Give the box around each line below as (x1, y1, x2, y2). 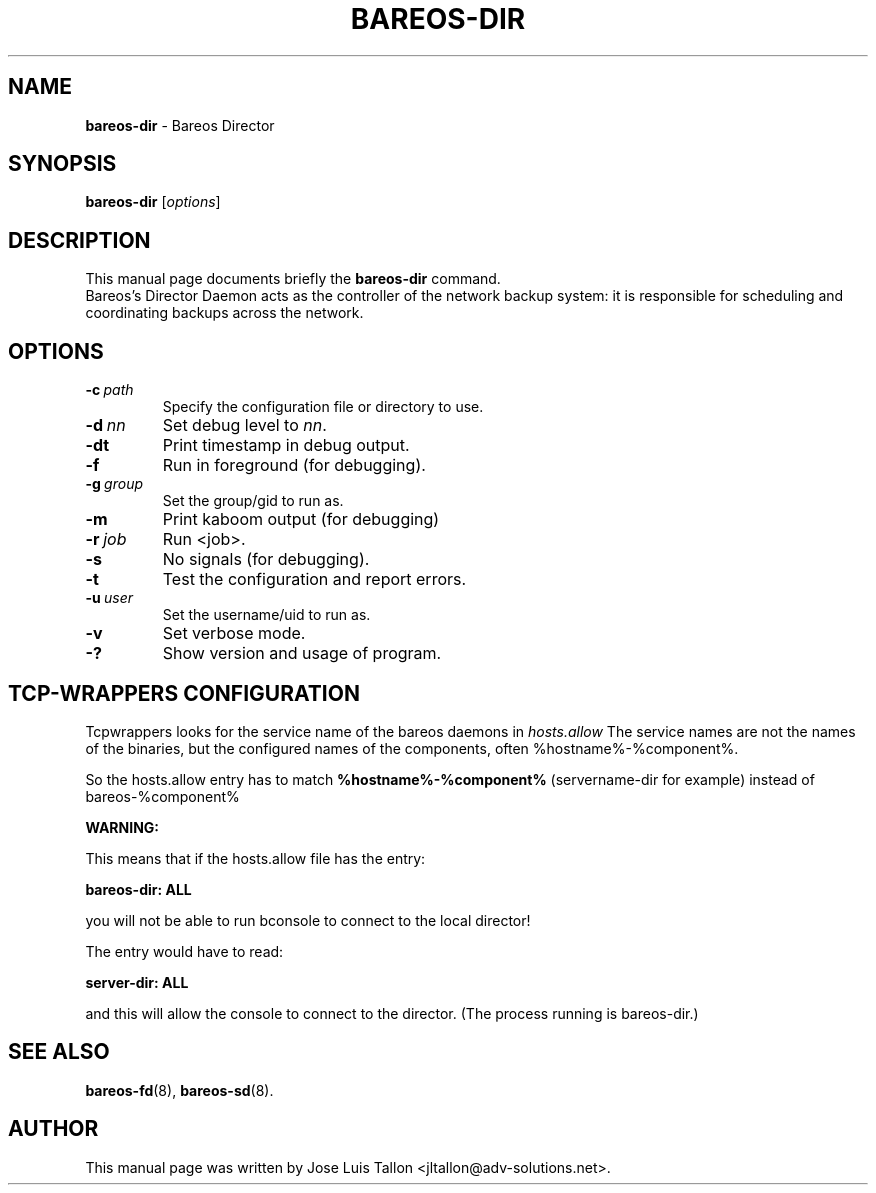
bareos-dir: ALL (85, 880, 192, 898)
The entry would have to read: (85, 942, 284, 960)
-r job (85, 529, 127, 550)
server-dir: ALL (85, 973, 189, 991)
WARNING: (85, 818, 160, 836)
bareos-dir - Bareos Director (85, 116, 275, 134)
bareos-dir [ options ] (85, 193, 221, 211)
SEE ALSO (8, 1039, 110, 1065)
